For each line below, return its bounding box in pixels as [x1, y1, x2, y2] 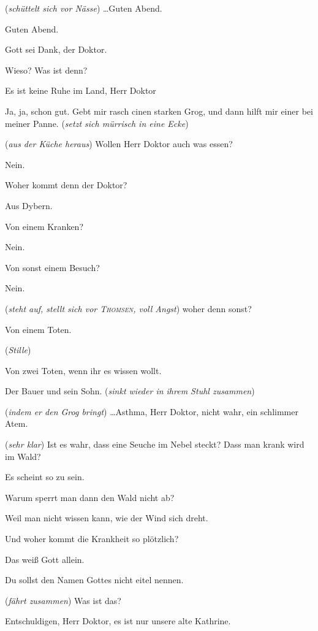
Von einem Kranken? [5, 220, 83, 232]
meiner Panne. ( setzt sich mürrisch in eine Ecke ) [5, 117, 189, 129]
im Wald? [5, 449, 41, 462]
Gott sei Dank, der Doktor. [5, 43, 107, 56]
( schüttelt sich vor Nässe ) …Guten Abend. [5, 2, 162, 14]
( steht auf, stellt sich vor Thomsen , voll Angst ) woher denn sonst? [5, 302, 252, 315]
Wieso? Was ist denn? [5, 63, 88, 76]
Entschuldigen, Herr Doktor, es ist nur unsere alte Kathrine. [5, 614, 231, 627]
